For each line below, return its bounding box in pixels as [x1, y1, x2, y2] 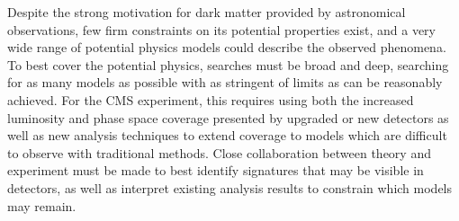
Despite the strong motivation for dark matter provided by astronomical [7, 3, 406, 21]
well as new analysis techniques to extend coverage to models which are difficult [7, 126, 447, 145]
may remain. [7, 196, 76, 215]
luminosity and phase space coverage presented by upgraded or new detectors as [7, 108, 449, 127]
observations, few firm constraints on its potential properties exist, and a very [7, 20, 436, 39]
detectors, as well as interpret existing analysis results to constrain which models [7, 178, 453, 197]
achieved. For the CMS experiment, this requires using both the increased [7, 90, 414, 109]
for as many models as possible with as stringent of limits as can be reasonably [7, 73, 443, 92]
